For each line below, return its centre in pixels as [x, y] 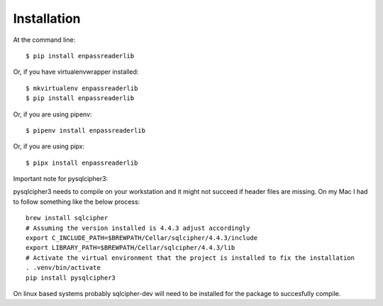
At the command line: [44, 40]
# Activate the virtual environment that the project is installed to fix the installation [190, 258]
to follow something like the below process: [77, 202]
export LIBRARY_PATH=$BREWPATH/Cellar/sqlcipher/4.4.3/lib [131, 248]
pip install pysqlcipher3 [71, 278]
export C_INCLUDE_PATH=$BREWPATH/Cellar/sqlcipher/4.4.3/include [142, 238]
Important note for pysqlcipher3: [61, 179]
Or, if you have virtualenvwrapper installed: [76, 72]
